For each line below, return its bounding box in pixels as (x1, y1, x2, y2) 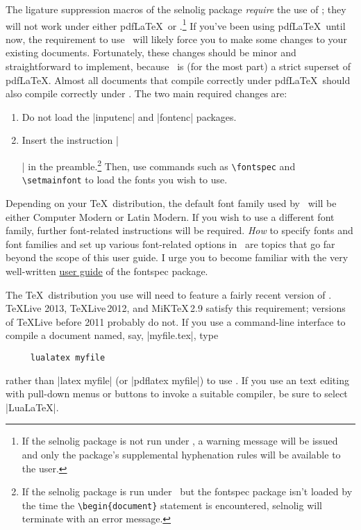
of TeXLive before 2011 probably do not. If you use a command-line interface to (6, 314, 346, 329)
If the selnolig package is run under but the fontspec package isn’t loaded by (22, 484, 353, 499)
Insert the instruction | (22, 133, 119, 147)
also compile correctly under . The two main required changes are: (6, 86, 287, 101)
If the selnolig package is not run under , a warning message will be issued (22, 433, 338, 448)
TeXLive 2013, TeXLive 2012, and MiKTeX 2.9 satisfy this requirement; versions (6, 301, 346, 315)
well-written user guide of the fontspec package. (6, 263, 208, 278)
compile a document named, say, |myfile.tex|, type (6, 328, 219, 342)
